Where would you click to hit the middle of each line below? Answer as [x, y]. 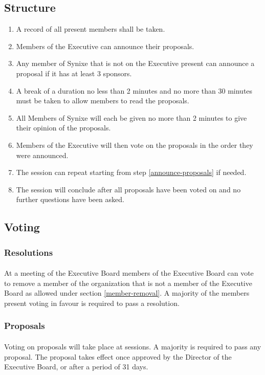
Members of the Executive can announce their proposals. [105, 46]
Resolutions [29, 252]
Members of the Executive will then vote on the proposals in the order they [135, 145]
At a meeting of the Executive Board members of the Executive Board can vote [129, 273]
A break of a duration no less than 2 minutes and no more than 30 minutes [134, 90]
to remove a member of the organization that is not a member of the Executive [128, 283]
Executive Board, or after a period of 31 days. [76, 367]
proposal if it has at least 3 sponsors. [74, 73]
